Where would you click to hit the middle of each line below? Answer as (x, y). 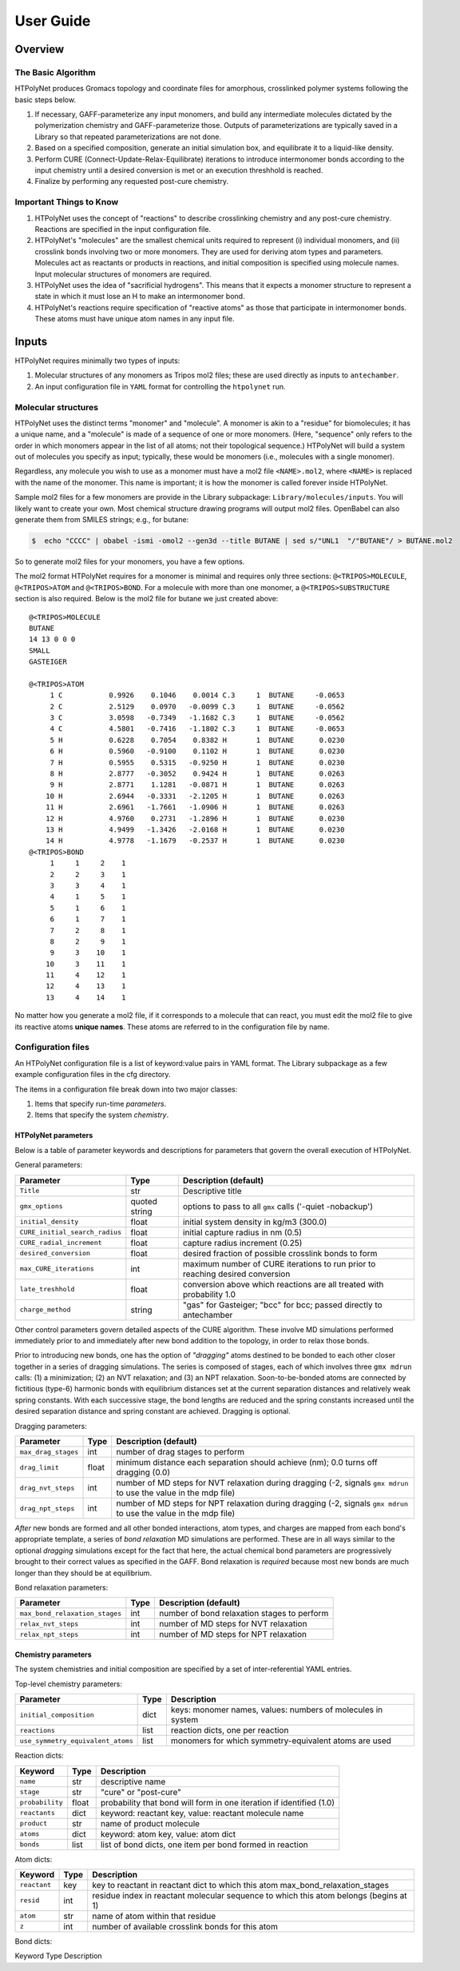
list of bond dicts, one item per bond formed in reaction (204, 1845)
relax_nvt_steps (49, 1624)
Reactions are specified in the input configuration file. (123, 229)
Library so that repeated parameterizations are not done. (128, 137)
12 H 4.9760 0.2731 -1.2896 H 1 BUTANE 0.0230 (195, 818)
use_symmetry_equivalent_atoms (76, 1740)
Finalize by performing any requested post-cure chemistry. (132, 182)
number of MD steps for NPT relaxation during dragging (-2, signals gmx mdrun (262, 1503)
